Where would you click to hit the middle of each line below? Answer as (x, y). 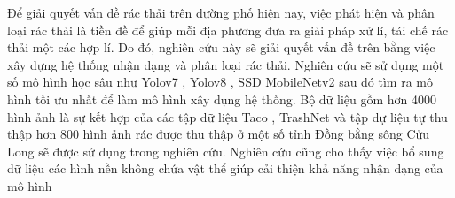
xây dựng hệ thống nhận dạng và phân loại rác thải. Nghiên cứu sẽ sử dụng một (226, 64)
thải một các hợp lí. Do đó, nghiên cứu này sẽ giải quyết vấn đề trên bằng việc (221, 47)
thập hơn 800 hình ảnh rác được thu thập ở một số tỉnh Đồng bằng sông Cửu (219, 134)
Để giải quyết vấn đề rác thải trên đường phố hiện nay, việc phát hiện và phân (221, 12)
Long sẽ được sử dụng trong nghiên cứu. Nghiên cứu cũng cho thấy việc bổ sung (226, 151)
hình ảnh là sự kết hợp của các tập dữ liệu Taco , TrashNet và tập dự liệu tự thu (227, 116)
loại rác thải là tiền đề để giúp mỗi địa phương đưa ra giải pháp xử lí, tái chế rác (228, 30)
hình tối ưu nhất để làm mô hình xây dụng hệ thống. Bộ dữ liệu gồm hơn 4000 (222, 99)
